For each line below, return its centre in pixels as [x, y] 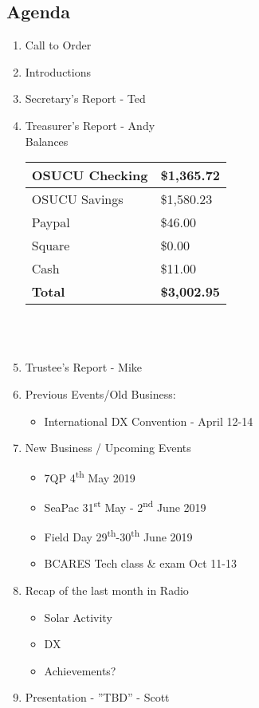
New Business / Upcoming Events [108, 448]
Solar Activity [78, 617]
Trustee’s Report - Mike [84, 367]
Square [51, 246]
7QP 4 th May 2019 [90, 476]
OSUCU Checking [90, 175]
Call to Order [58, 45]
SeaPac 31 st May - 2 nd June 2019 [125, 505]
